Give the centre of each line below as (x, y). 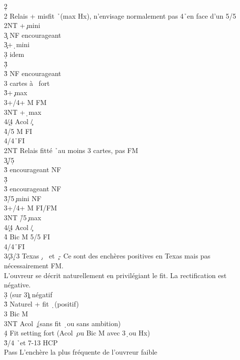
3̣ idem (14, 54)
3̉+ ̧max (16, 92)
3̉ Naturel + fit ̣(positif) (41, 304)
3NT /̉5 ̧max (23, 218)
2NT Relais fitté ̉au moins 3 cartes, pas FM (71, 150)
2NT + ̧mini (22, 25)
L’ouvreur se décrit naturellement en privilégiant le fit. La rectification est (115, 275)
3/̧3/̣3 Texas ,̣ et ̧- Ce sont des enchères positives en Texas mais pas (107, 256)
